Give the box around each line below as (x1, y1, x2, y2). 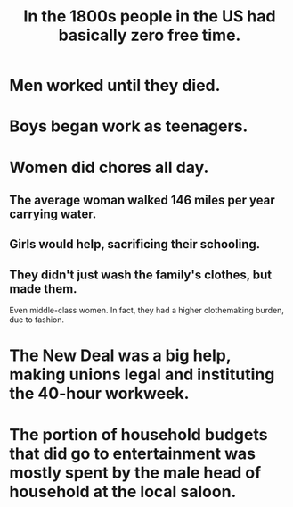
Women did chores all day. (9, 157, 209, 178)
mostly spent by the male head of (9, 462, 262, 483)
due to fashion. (9, 314, 65, 325)
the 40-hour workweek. (9, 384, 190, 403)
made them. (9, 281, 77, 296)
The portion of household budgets (9, 424, 268, 445)
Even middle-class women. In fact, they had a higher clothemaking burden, (9, 305, 285, 316)
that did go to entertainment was (9, 444, 256, 463)
